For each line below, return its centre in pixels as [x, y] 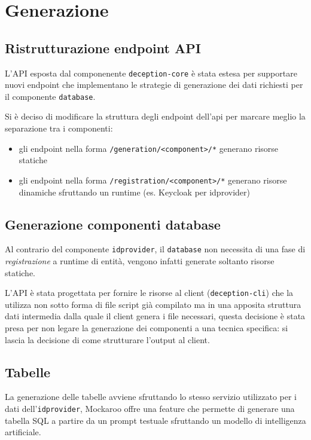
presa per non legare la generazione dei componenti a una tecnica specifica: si [147, 328]
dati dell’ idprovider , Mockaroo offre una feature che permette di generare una [150, 409]
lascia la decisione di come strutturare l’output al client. [107, 339]
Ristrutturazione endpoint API [103, 48]
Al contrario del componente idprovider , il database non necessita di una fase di [155, 249]
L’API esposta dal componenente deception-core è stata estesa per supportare [151, 73]
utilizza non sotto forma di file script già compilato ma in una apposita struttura [153, 304]
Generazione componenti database [113, 224]
